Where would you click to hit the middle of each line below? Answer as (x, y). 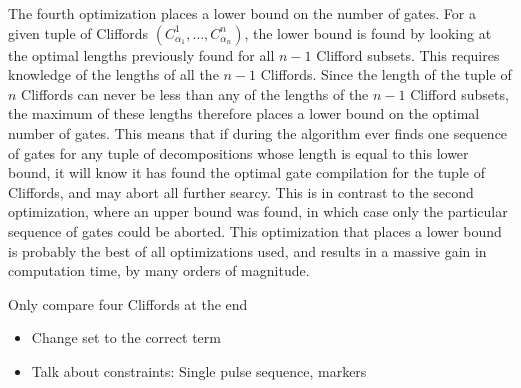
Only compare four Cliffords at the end (128, 303)
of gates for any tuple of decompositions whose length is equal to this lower (238, 152)
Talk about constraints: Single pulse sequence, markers (199, 370)
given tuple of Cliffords (78, 32)
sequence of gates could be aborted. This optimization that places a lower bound (255, 230)
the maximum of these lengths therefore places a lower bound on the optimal (244, 113)
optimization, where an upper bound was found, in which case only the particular (258, 211)
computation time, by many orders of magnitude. (159, 270)
